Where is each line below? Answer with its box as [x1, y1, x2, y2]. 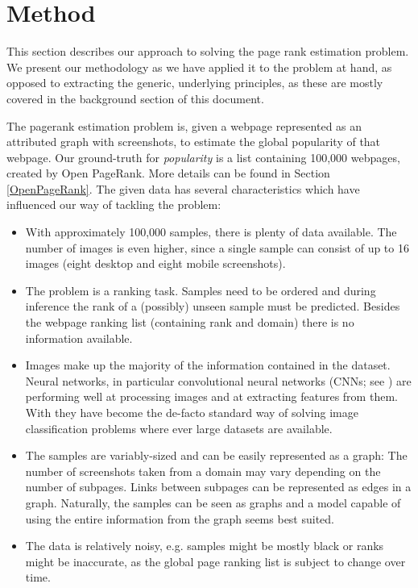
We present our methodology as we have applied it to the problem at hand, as [6, 58, 392, 75]
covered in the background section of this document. [6, 90, 264, 106]
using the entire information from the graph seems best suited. [25, 510, 335, 527]
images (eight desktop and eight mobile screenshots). [25, 255, 286, 272]
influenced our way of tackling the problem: [6, 196, 221, 213]
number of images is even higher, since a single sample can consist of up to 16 [25, 239, 409, 256]
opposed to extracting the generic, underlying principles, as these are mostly [6, 74, 383, 91]
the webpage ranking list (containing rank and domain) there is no [25, 314, 354, 331]
